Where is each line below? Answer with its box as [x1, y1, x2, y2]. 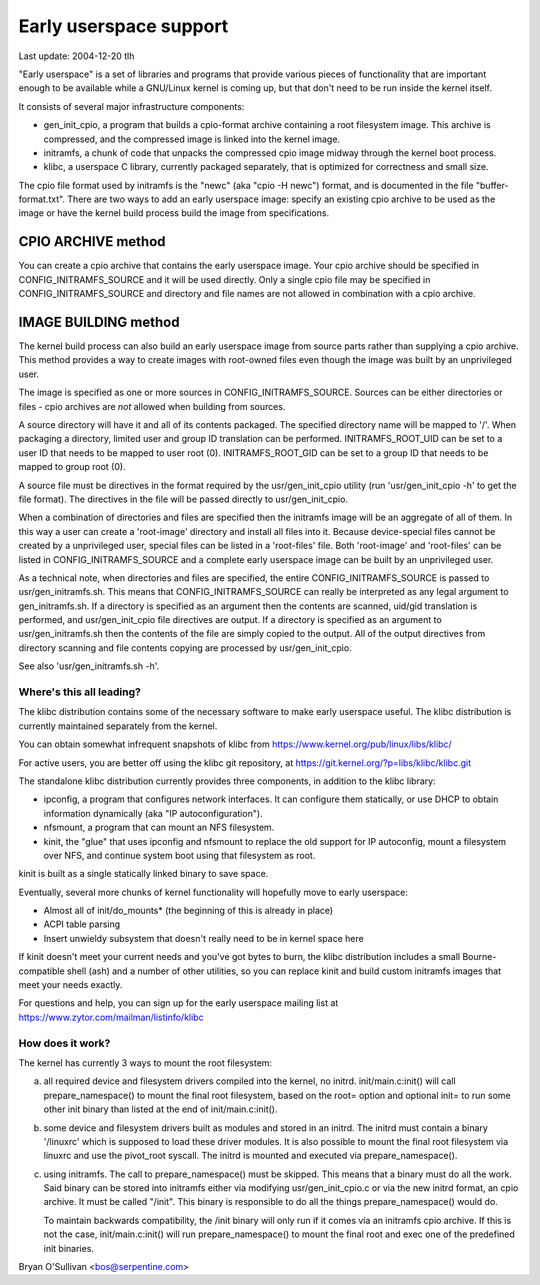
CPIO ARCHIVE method [18, 233, 166, 250]
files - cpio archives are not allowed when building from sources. [18, 400, 286, 412]
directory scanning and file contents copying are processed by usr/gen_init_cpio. [18, 641, 352, 654]
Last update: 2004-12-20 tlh [18, 50, 135, 62]
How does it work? [18, 1036, 111, 1050]
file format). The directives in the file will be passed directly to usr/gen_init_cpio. [18, 493, 349, 505]
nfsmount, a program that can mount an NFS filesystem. [43, 821, 275, 834]
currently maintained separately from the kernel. [18, 720, 218, 732]
